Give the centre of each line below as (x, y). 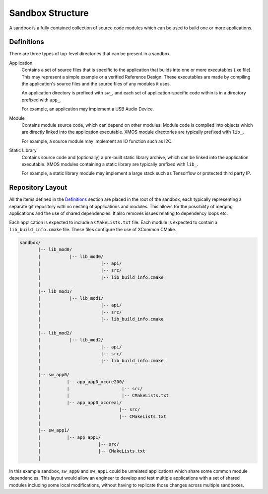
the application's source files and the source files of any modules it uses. (96, 84)
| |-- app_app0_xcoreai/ (80, 402)
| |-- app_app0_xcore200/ (81, 382)
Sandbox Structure (49, 13)
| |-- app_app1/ (69, 437)
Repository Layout (38, 188)
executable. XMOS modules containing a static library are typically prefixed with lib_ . (110, 164)
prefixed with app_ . (41, 100)
